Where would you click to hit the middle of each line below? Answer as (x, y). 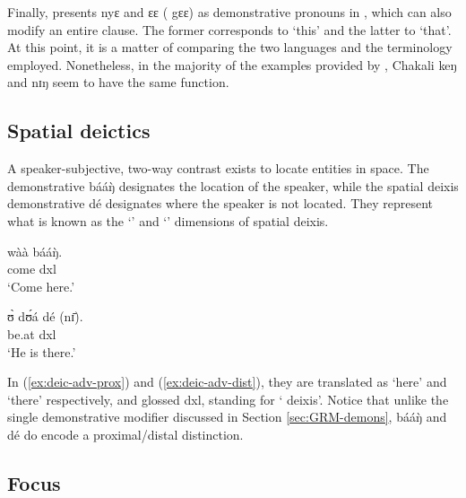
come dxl (32, 269)
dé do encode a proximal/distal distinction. (125, 434)
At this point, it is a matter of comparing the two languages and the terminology (230, 47)
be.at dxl (32, 333)
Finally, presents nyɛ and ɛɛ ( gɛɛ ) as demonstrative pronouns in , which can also (229, 12)
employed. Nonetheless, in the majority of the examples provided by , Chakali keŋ (232, 64)
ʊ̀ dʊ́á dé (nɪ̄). (45, 316)
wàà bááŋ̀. (35, 251)
